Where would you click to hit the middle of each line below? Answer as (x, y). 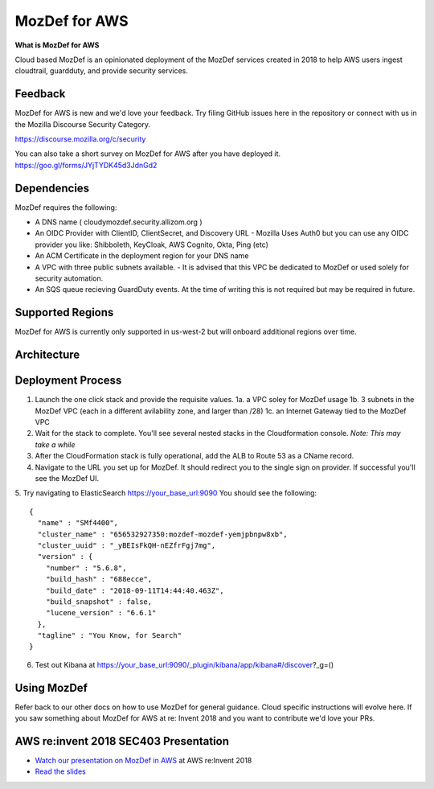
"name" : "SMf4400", (78, 523)
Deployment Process (68, 381)
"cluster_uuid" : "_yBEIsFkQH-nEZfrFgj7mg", (127, 545)
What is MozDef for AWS (57, 45)
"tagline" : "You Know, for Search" (110, 636)
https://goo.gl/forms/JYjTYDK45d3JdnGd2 (86, 165)
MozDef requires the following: (66, 207)
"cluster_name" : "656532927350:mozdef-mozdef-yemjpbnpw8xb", (163, 534)
